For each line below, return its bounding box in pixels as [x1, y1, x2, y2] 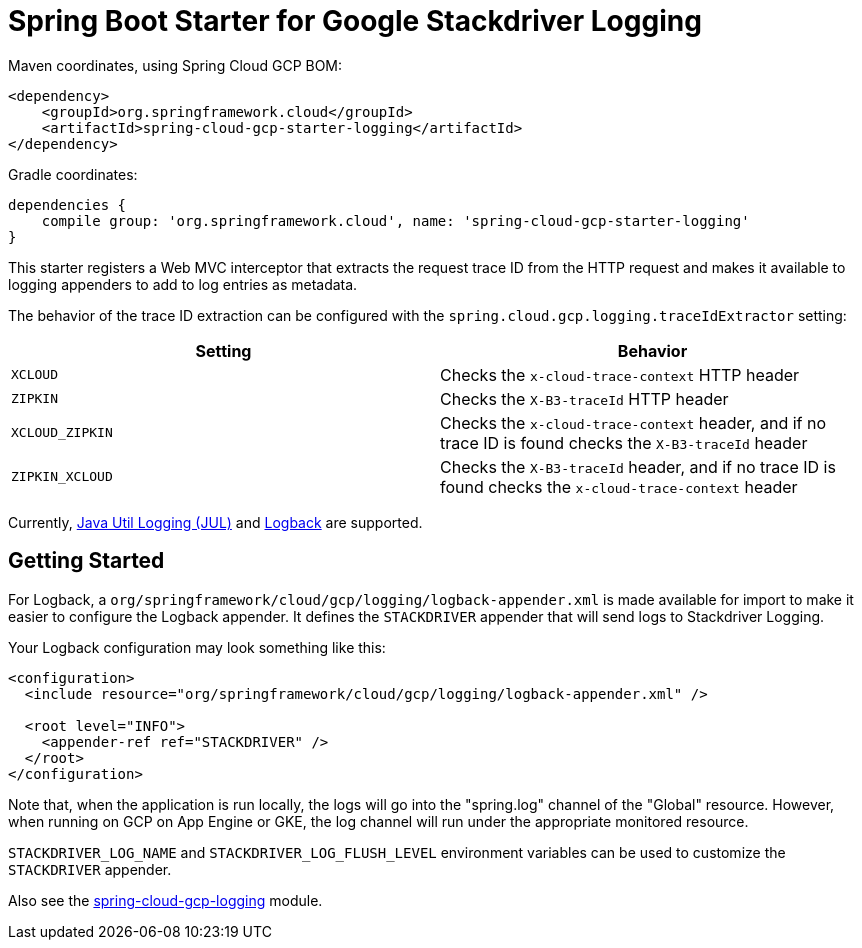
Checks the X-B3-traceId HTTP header [440, 388, 729, 409]
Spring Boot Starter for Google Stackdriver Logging [8, 4, 702, 38]
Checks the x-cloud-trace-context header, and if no [440, 412, 827, 433]
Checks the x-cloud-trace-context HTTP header [440, 364, 800, 385]
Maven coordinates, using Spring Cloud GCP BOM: [8, 56, 343, 74]
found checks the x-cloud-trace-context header [440, 476, 798, 497]
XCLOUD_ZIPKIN [11, 425, 113, 441]
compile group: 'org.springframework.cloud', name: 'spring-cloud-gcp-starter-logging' [41, 212, 750, 229]
